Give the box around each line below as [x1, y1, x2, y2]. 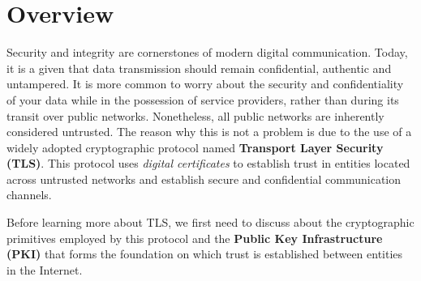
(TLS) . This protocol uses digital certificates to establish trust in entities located [6, 155, 410, 172]
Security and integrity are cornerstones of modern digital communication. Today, [6, 44, 408, 61]
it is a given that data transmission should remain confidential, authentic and [6, 59, 392, 76]
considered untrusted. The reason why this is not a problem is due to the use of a [6, 123, 412, 140]
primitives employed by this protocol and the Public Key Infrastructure [6, 229, 383, 246]
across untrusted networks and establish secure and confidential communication [6, 170, 402, 187]
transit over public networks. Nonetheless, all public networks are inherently [6, 107, 384, 124]
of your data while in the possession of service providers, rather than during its [6, 91, 399, 108]
